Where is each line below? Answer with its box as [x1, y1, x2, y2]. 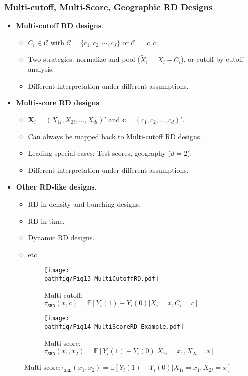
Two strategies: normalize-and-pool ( [28, 54, 140, 64]
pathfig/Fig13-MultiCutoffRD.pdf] [44, 275, 159, 282]
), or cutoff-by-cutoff [181, 54, 243, 64]
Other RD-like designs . [16, 181, 97, 192]
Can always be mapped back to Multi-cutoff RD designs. [28, 131, 202, 141]
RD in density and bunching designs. [28, 198, 141, 209]
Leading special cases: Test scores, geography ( [28, 148, 171, 158]
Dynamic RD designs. [28, 232, 95, 243]
